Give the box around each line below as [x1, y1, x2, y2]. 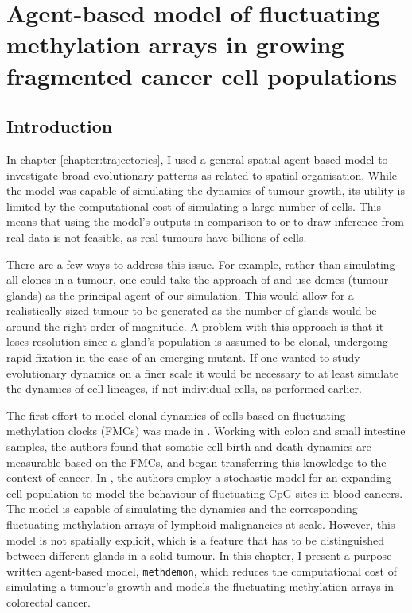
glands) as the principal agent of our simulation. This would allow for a [6, 286, 354, 303]
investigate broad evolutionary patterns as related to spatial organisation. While [6, 166, 398, 183]
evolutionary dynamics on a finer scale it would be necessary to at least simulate [6, 364, 398, 381]
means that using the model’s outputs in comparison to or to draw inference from [6, 213, 404, 230]
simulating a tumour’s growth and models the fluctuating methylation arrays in [6, 578, 395, 595]
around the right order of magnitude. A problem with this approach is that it [6, 317, 384, 334]
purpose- [353, 547, 396, 564]
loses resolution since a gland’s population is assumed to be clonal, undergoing [6, 333, 388, 350]
